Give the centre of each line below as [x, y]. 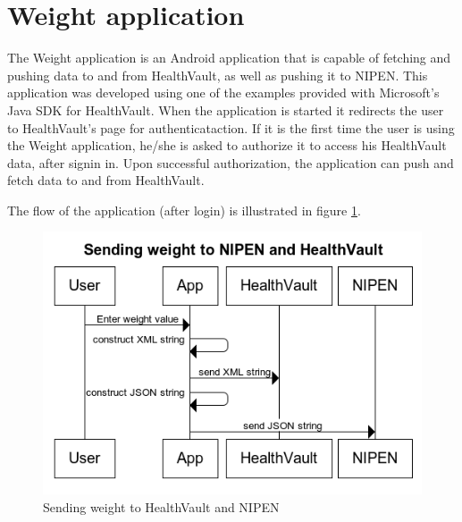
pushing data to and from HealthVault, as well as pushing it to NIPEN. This [218, 75]
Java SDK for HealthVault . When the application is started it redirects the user [226, 109]
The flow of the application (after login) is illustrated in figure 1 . [184, 210]
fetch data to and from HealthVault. [106, 180]
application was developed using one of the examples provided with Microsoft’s [223, 93]
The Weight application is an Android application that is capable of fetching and [229, 58]
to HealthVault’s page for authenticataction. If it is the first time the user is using [231, 127]
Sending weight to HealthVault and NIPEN [161, 506]
